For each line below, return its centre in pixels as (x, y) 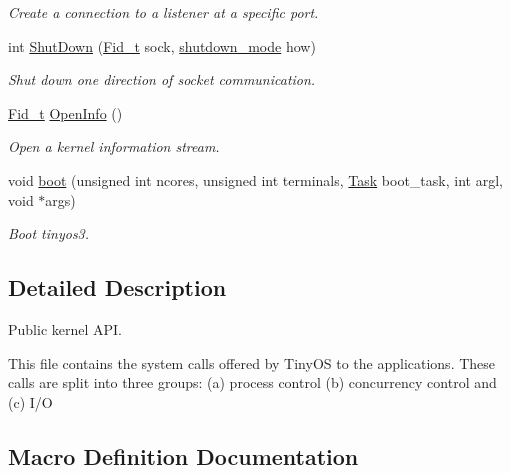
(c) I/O (30, 401)
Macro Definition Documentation (183, 455)
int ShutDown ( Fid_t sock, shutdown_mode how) (162, 45)
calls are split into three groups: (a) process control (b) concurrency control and (252, 382)
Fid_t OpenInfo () (65, 112)
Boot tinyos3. (49, 233)
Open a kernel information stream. (114, 146)
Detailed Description (117, 287)
